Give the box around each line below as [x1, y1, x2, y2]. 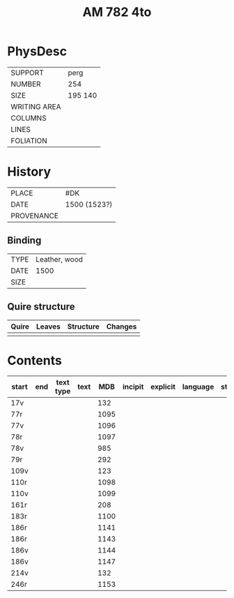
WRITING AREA [10, 102, 61, 112]
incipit [122, 382, 144, 391]
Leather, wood [36, 254, 84, 264]
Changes [106, 322, 137, 331]
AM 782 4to [82, 4, 152, 20]
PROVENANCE [10, 211, 59, 220]
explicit [150, 382, 176, 391]
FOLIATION [10, 135, 47, 145]
